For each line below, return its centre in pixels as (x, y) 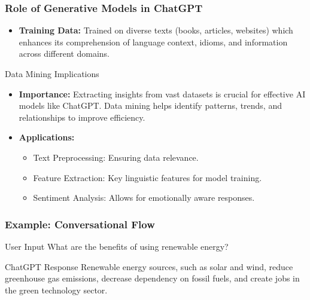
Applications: (47, 137)
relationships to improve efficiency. (82, 117)
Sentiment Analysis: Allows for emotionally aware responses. (144, 198)
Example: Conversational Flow (80, 224)
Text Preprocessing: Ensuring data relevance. (116, 157)
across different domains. (64, 53)
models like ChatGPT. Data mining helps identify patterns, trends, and (150, 105)
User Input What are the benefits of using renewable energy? (117, 246)
